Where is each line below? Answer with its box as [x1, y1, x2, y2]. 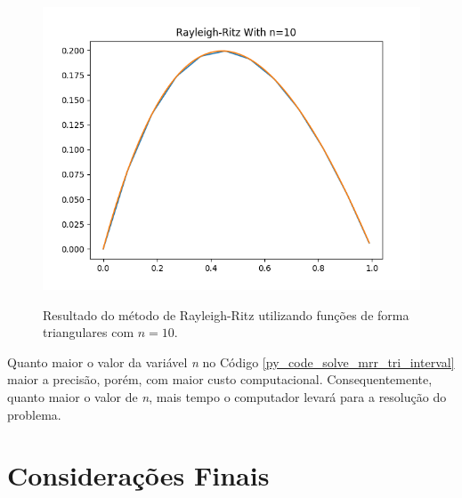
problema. [7, 405, 61, 423]
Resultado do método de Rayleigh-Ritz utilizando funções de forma [43, 305, 409, 324]
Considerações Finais [7, 457, 270, 494]
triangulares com [43, 323, 134, 341]
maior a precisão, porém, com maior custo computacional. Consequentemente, [7, 370, 433, 389]
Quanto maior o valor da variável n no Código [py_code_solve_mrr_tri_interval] [7, 352, 455, 371]
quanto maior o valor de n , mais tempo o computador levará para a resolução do [7, 387, 447, 406]
